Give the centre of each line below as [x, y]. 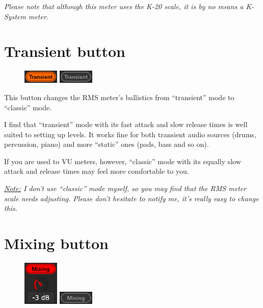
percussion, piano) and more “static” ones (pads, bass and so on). [107, 144]
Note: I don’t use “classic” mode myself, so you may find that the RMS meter [125, 188]
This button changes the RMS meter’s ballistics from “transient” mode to [119, 97]
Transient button [65, 51]
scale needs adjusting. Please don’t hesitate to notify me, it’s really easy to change [131, 198]
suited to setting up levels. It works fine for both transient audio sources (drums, [130, 134]
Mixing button [56, 243]
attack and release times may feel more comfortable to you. [97, 171]
